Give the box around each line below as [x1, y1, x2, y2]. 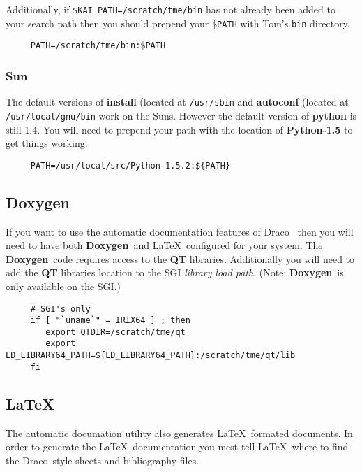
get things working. [6, 136, 88, 150]
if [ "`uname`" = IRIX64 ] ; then [30, 315, 190, 326]
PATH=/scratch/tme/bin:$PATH [30, 41, 166, 51]
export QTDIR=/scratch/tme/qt [45, 327, 186, 337]
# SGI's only [30, 303, 91, 314]
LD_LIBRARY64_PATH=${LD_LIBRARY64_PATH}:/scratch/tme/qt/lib [6, 350, 296, 361]
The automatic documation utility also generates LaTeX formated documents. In [6, 425, 353, 440]
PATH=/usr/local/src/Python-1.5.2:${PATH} [30, 160, 231, 171]
